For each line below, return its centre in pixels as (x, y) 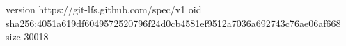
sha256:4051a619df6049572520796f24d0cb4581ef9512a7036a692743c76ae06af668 (173, 23)
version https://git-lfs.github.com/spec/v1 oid (104, 9)
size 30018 (27, 37)
